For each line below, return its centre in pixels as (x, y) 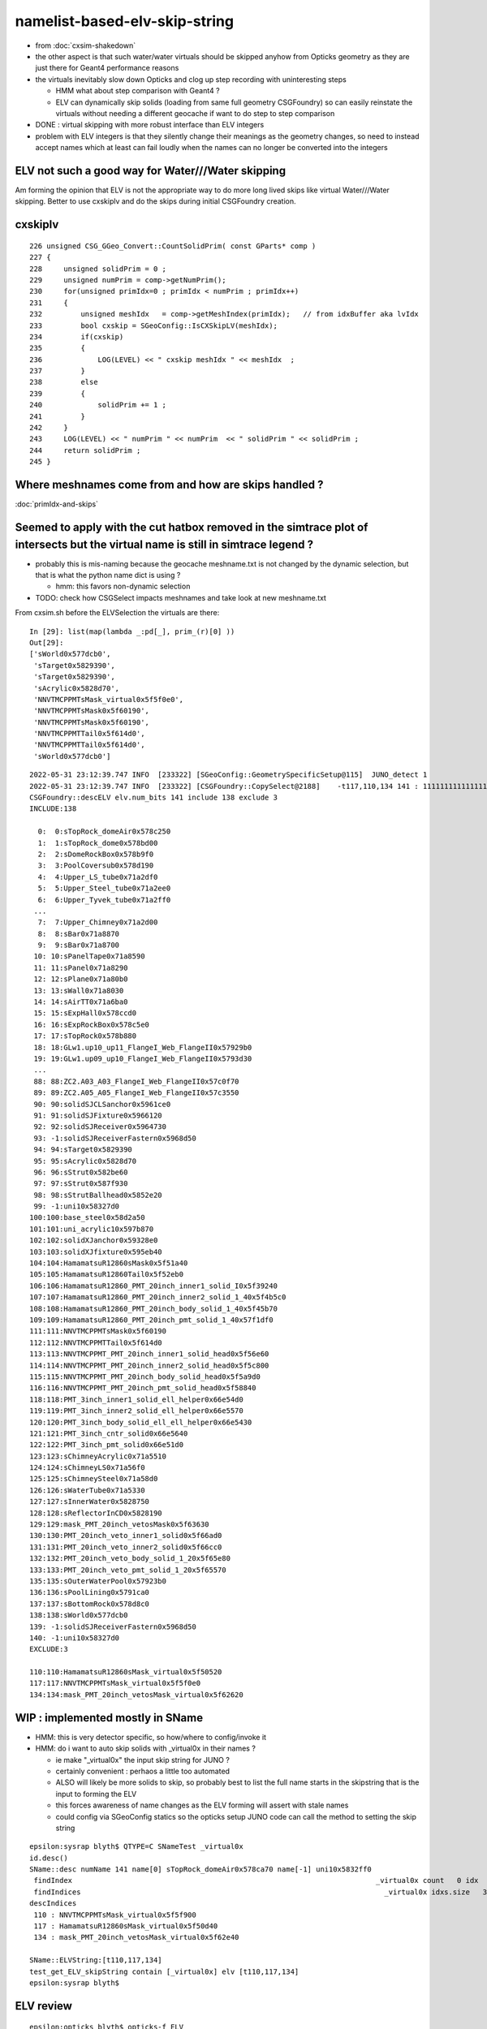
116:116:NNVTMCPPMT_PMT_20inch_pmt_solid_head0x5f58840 (143, 1388)
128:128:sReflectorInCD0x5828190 (96, 1513)
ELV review (44, 2006)
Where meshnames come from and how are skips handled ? (169, 485)
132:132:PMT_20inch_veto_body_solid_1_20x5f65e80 (130, 1559)
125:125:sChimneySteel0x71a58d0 (94, 1479)
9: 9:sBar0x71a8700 (79, 945)
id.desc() (49, 1858)
